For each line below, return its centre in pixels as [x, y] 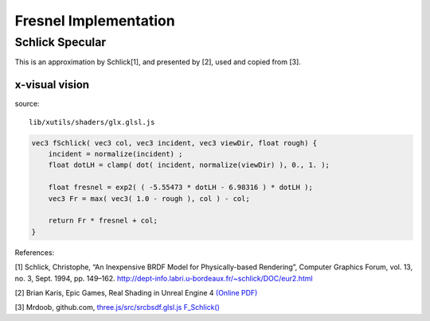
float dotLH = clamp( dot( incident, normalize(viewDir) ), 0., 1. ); [189, 165]
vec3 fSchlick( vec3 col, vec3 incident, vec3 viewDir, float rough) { [174, 143]
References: [35, 252]
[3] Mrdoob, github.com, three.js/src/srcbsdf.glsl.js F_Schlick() [117, 307]
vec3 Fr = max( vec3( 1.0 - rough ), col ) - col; [149, 198]
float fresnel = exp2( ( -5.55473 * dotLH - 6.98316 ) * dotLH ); [181, 188]
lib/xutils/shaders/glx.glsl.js [92, 122]
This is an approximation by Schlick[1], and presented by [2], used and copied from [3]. [158, 62]
